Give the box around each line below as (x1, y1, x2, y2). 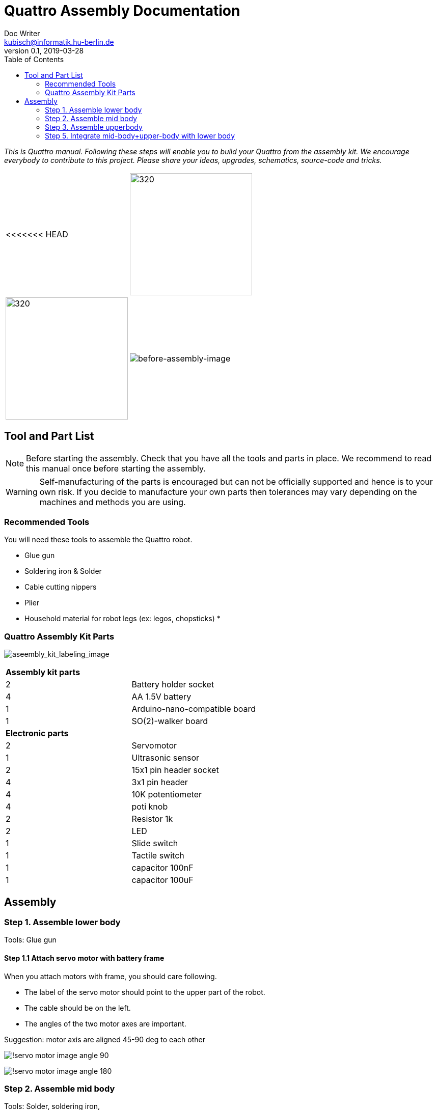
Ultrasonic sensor (131, 753, 200, 763)
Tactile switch (131, 850, 184, 861)
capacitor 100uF (131, 875, 194, 885)
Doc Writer (4, 29, 40, 38)
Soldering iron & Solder (24, 567, 102, 576)
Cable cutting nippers (24, 582, 97, 592)
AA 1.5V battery (131, 691, 192, 702)
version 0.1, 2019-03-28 (4, 46, 84, 55)
